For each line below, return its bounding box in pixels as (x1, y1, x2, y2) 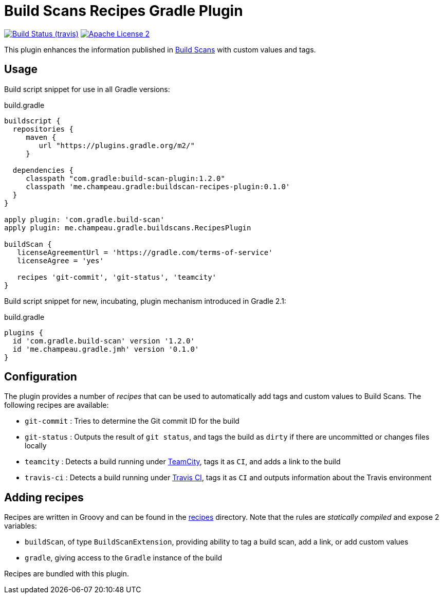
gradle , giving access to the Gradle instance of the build (25, 553, 223, 563)
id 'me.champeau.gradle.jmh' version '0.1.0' (12, 345, 199, 353)
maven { (26, 133, 57, 141)
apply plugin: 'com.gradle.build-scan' (4, 215, 164, 224)
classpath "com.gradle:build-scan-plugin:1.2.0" (26, 174, 225, 183)
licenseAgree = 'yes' (17, 256, 104, 265)
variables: (4, 521, 37, 531)
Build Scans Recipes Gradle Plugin (4, 2, 243, 20)
